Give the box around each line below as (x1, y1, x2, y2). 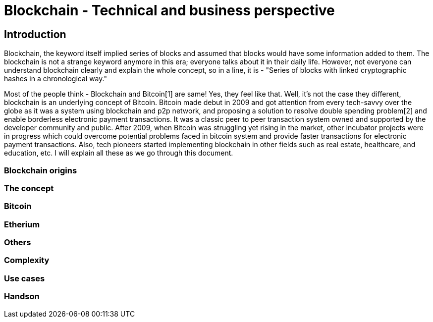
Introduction (4, 28, 66, 41)
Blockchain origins (4, 165, 77, 175)
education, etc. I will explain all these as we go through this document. (4, 149, 233, 158)
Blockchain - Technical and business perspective (4, 2, 335, 19)
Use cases (4, 273, 45, 283)
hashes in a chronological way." (4, 74, 107, 83)
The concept (4, 183, 54, 193)
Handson (4, 291, 40, 302)
